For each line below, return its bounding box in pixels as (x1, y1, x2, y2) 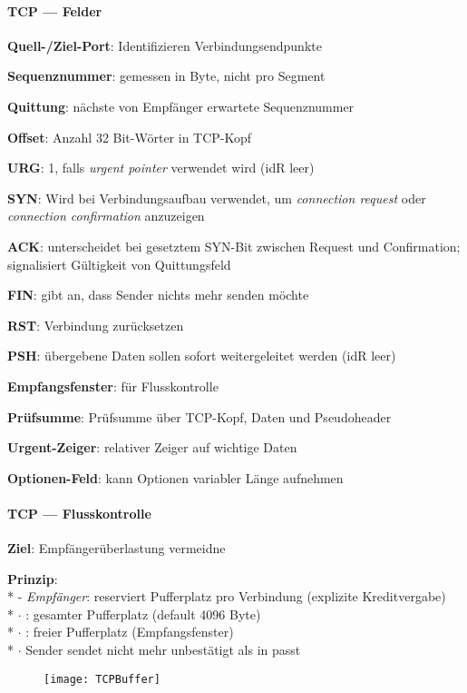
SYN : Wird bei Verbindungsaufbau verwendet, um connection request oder (7, 188, 426, 207)
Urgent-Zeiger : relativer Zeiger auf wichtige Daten (7, 438, 297, 457)
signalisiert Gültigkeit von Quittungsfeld (7, 254, 231, 273)
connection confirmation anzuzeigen (7, 206, 205, 225)
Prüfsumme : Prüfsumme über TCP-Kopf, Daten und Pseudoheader (7, 407, 392, 426)
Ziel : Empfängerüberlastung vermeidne (7, 539, 226, 558)
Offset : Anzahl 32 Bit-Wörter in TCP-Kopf (7, 127, 252, 146)
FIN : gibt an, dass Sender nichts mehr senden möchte (7, 285, 309, 304)
